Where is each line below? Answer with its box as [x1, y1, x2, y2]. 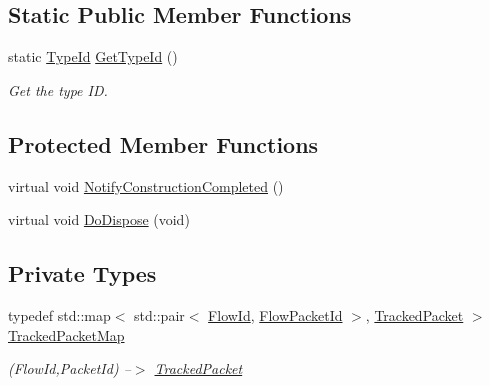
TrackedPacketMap [8, 324, 125, 345]
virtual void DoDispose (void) [8, 209, 190, 230]
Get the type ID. [8, 79, 108, 100]
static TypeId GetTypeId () [8, 46, 178, 67]
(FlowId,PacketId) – [8, 358, 131, 379]
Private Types [8, 258, 157, 289]
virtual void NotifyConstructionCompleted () [8, 175, 284, 196]
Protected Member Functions [8, 128, 319, 159]
